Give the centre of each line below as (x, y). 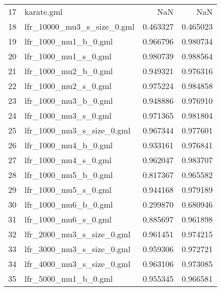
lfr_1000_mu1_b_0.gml (69, 41)
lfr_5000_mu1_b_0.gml (69, 278)
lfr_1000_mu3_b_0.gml (69, 100)
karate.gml (44, 12)
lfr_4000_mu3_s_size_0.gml (78, 264)
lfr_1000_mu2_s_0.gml (68, 86)
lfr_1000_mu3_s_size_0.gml (78, 130)
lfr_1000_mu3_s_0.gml (68, 115)
